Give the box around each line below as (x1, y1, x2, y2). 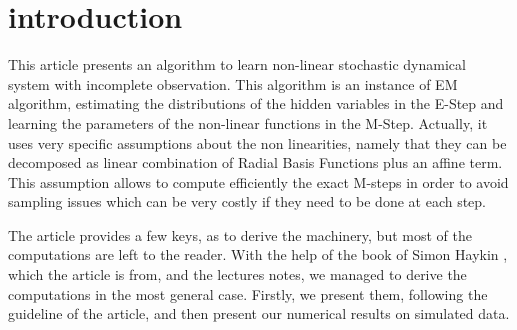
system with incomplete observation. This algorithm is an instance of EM (8, 73, 458, 94)
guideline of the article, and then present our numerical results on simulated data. (8, 303, 510, 324)
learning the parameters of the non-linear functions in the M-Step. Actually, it (8, 112, 488, 133)
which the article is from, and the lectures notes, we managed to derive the (8, 264, 467, 285)
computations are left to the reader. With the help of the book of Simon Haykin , (8, 244, 508, 265)
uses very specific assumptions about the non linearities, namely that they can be (8, 132, 507, 153)
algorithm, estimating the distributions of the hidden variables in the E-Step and (8, 93, 504, 114)
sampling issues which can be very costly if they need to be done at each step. (8, 191, 487, 212)
